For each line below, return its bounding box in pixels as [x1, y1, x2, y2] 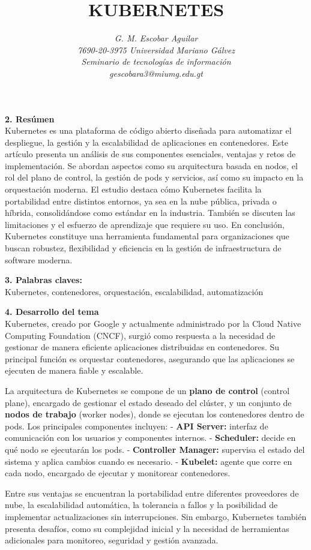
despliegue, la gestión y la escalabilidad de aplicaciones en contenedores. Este [5, 136, 288, 148]
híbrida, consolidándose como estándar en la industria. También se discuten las [5, 206, 295, 219]
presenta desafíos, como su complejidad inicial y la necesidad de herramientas [5, 522, 289, 534]
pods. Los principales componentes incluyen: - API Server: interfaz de [5, 419, 268, 432]
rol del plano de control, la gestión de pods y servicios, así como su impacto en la [5, 171, 304, 184]
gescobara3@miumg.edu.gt [109, 67, 203, 79]
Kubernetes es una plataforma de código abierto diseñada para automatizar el [5, 124, 292, 137]
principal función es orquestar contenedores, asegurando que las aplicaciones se [5, 352, 295, 365]
